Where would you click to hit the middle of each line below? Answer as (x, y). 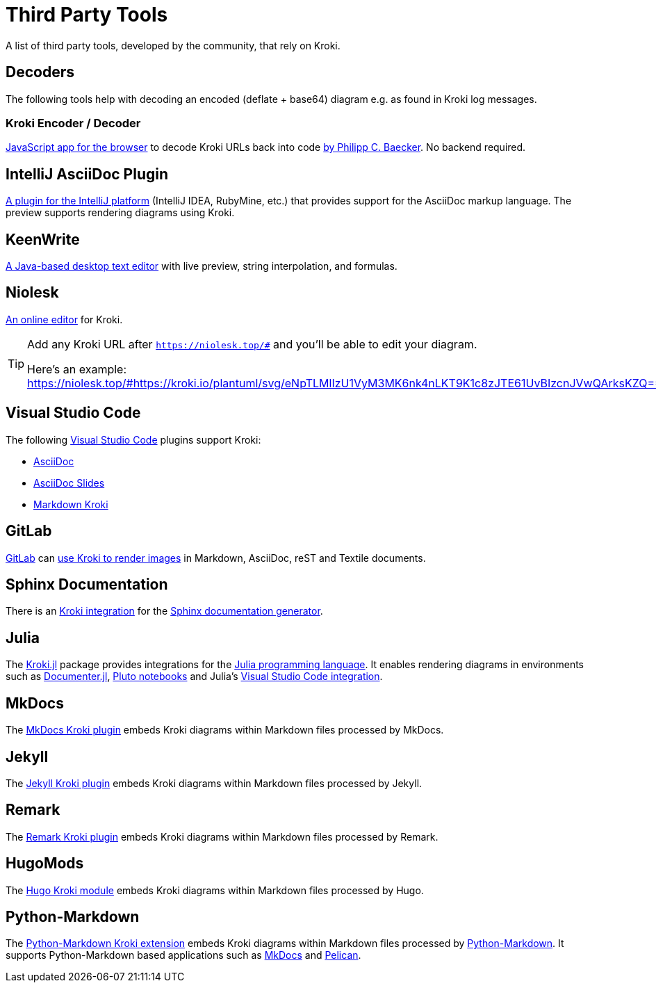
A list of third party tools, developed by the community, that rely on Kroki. (173, 45)
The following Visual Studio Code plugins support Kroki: (133, 439)
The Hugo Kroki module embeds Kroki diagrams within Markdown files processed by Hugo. (215, 890)
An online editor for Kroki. (64, 319)
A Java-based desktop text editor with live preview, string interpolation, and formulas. (202, 266)
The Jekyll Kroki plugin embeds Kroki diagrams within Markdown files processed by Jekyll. (214, 783)
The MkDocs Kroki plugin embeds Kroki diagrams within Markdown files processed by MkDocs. (225, 730)
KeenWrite (43, 239)
